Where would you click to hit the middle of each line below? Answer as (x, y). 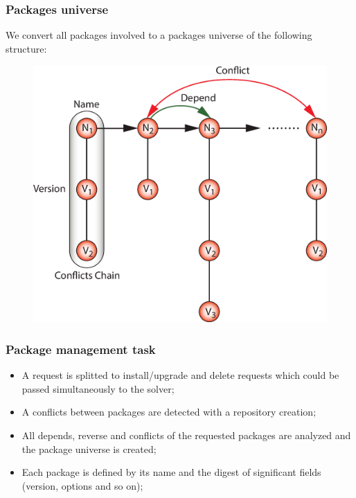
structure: (26, 48)
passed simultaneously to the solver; (98, 388)
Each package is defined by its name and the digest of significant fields (171, 472)
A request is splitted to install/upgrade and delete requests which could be (180, 375)
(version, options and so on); (82, 485)
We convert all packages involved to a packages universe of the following (159, 35)
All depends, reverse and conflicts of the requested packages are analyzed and (186, 435)
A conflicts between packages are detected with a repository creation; (169, 412)
